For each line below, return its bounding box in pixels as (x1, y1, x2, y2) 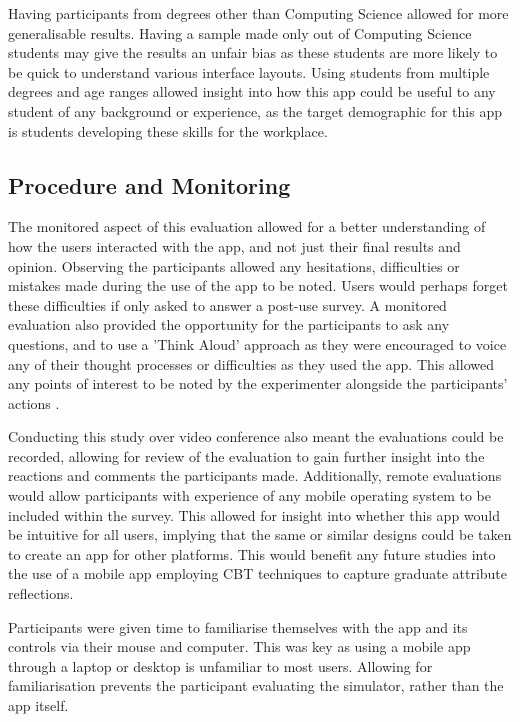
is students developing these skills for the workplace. (8, 120, 328, 141)
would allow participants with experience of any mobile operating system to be (8, 485, 491, 506)
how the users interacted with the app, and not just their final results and (8, 235, 461, 256)
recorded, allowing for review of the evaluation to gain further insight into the (8, 445, 485, 466)
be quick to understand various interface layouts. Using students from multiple (8, 61, 490, 82)
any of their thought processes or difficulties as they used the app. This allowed (8, 353, 494, 374)
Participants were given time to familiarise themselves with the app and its (8, 616, 468, 637)
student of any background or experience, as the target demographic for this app (8, 100, 502, 121)
